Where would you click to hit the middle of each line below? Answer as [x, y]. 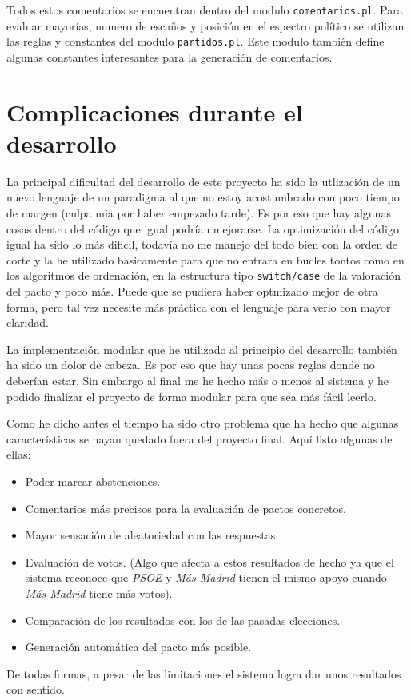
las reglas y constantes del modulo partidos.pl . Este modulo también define [196, 41]
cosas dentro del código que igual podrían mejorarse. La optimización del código [203, 228]
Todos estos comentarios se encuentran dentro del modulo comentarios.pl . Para [205, 10]
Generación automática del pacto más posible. [138, 647]
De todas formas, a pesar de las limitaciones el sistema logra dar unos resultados [204, 673]
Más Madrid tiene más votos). [99, 593]
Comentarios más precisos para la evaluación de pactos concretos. [186, 508]
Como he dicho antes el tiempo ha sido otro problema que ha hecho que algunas [203, 423]
